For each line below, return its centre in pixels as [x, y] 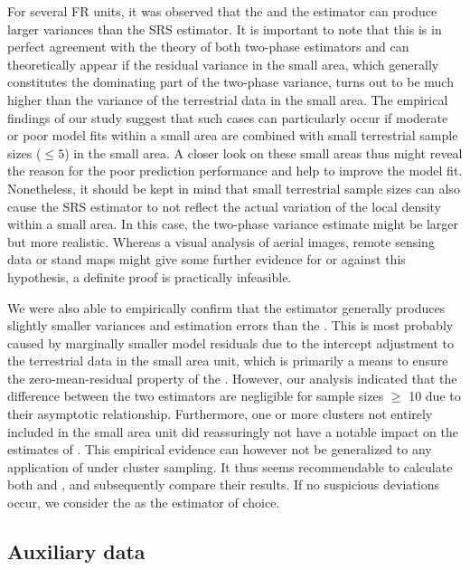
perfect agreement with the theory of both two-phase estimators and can [208, 47]
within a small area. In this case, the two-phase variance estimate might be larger [233, 224]
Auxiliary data [76, 551]
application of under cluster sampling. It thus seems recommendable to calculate [230, 466]
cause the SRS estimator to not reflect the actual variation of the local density [225, 206]
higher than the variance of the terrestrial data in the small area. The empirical [228, 99]
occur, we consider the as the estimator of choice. [144, 503]
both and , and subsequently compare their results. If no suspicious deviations [223, 484]
